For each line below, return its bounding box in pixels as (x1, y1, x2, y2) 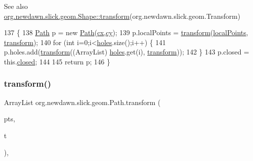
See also (4, 1, 28, 11)
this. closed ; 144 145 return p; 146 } (4, 56, 110, 66)
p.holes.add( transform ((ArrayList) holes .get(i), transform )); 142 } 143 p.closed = (4, 47, 250, 57)
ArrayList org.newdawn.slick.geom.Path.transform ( (4, 97, 161, 107)
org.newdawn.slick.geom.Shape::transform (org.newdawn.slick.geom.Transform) (4, 10, 241, 21)
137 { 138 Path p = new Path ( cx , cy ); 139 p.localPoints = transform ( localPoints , (4, 27, 248, 38)
